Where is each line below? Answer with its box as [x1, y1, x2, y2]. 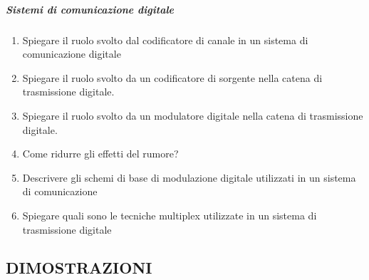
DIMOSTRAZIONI [6, 256, 152, 279]
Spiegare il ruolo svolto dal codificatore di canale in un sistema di [22, 32, 308, 47]
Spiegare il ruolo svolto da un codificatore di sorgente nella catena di [22, 70, 323, 85]
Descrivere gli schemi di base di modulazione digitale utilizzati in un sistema [22, 170, 356, 185]
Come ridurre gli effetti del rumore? [22, 146, 179, 161]
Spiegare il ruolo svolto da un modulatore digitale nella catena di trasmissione [22, 108, 363, 123]
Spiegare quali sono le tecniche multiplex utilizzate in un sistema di [22, 207, 317, 222]
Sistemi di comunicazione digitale [6, 1, 175, 16]
